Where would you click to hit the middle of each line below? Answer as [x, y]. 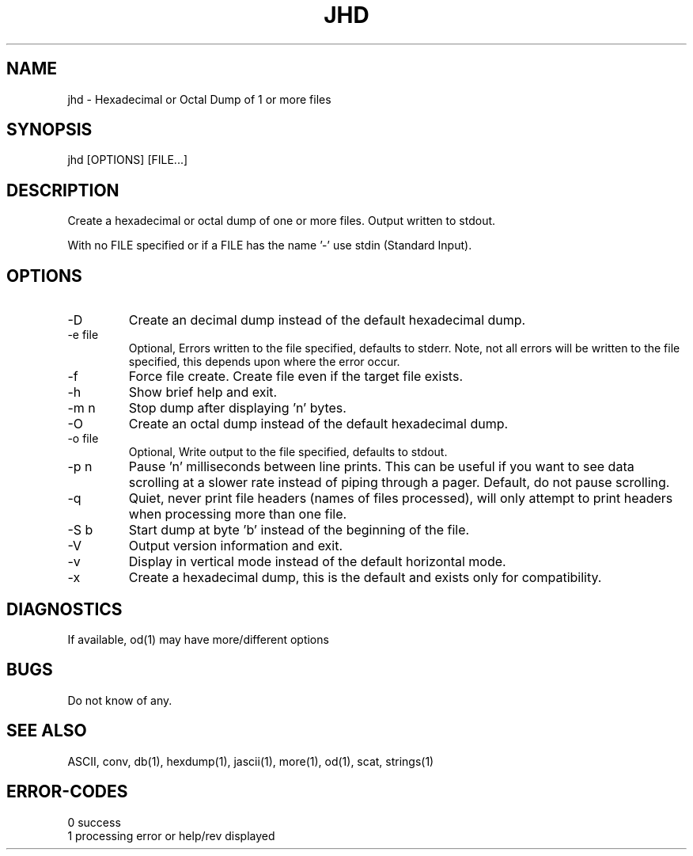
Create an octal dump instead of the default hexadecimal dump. [318, 424]
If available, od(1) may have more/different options [198, 639]
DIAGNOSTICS [64, 609]
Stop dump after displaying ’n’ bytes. [237, 408]
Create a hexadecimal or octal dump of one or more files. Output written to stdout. [282, 221]
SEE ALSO [47, 731]
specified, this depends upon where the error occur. [264, 362]
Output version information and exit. [236, 546]
